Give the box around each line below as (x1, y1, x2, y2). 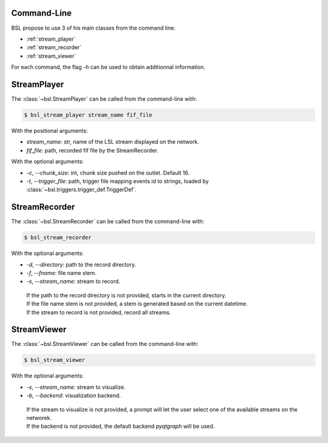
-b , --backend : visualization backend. (26, 392, 121, 399)
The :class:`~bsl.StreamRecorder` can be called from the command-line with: (11, 218, 205, 225)
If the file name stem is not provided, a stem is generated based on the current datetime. (26, 300, 248, 308)
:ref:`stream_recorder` (26, 44, 82, 51)
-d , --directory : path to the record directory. (26, 261, 137, 268)
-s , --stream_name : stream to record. (26, 278, 121, 285)
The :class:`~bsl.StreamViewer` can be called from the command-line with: (11, 340, 199, 348)
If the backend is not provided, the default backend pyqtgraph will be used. (26, 422, 215, 430)
